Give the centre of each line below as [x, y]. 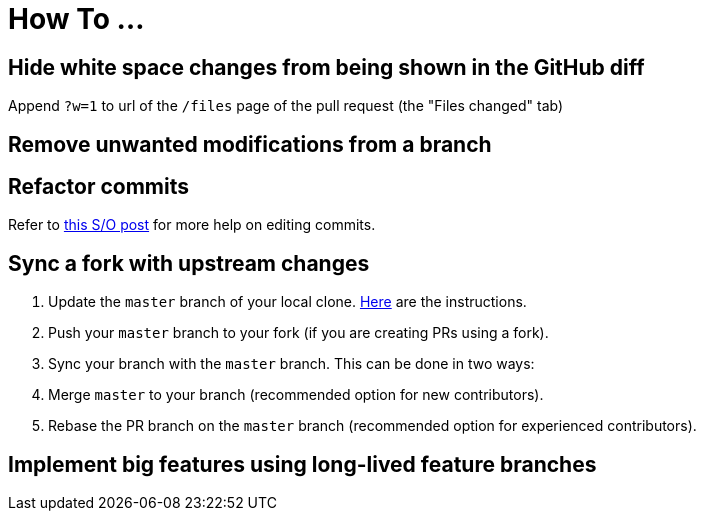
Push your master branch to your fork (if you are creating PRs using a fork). [298, 333]
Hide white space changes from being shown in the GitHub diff [326, 67]
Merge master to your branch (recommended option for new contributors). [296, 395]
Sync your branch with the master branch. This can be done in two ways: [291, 364]
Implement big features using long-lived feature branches [302, 464]
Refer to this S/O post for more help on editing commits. [192, 225]
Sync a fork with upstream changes [189, 263]
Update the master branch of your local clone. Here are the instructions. [287, 302]
